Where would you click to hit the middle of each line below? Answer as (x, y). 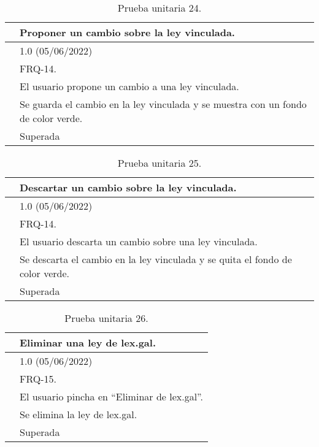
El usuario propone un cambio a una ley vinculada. (129, 86)
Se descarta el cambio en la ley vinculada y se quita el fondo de (156, 259)
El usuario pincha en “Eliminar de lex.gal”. (111, 396)
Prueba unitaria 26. (106, 318)
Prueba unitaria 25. (159, 163)
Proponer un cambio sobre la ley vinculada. (127, 32)
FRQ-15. (38, 379)
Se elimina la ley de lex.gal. (79, 414)
